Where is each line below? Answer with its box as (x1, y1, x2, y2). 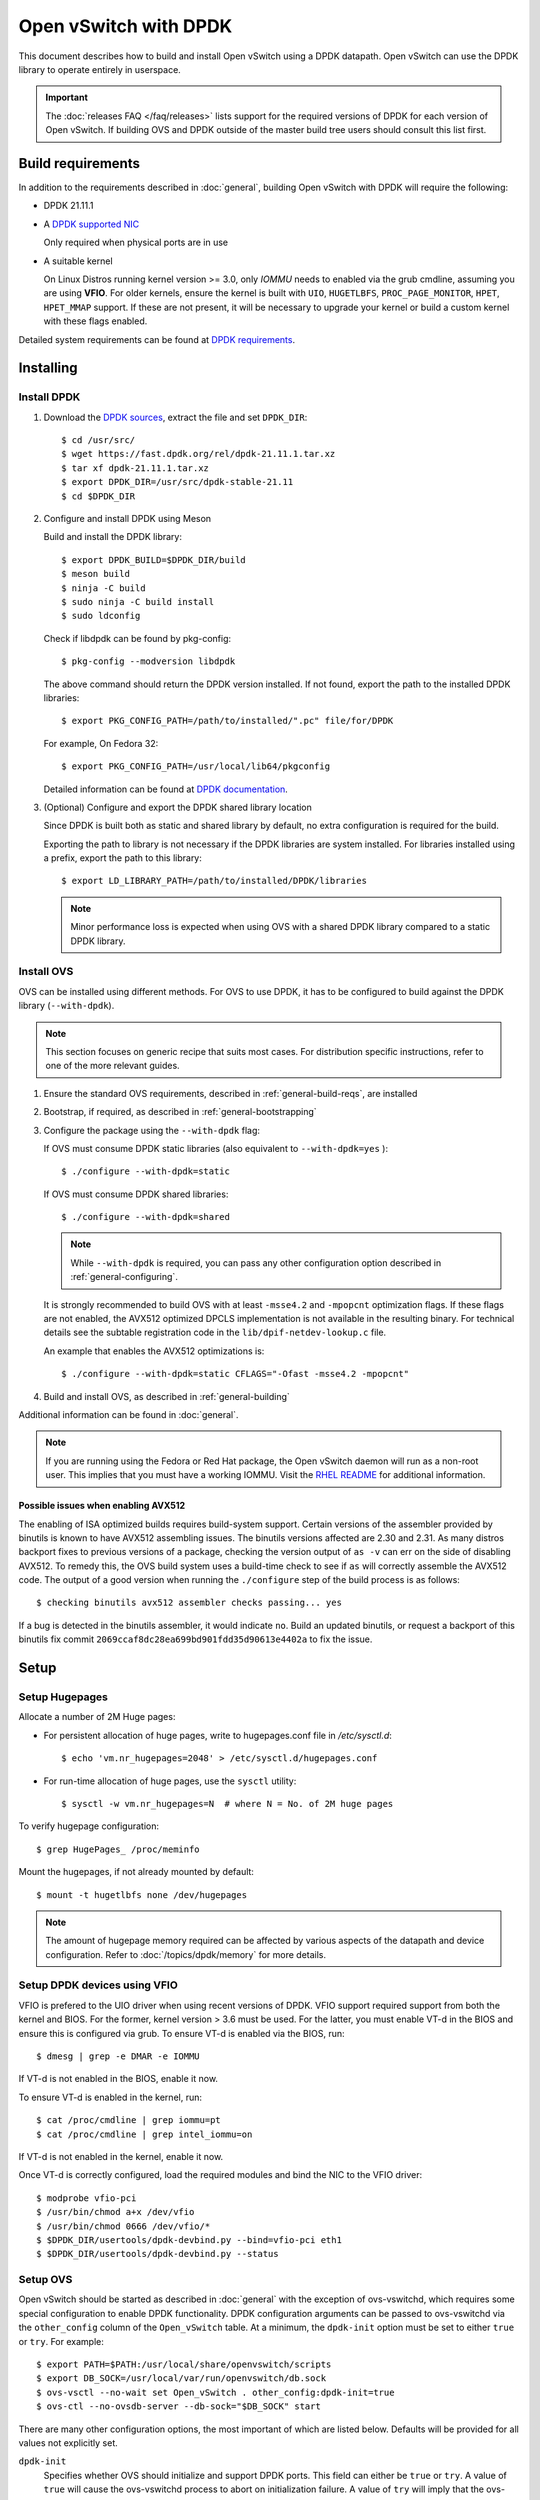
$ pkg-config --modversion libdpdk (61, 656, 236, 667)
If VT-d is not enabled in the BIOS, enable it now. (18, 2073, 219, 2085)
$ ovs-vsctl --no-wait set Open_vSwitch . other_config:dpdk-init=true (36, 2386, 395, 2398)
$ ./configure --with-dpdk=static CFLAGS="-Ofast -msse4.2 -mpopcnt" (61, 1368, 410, 1380)
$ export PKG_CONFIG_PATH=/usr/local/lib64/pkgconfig (61, 761, 330, 772)
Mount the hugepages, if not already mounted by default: (18, 1866, 255, 1878)
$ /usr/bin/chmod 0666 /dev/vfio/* (36, 2220, 211, 2232)
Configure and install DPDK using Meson (43, 513, 212, 525)
